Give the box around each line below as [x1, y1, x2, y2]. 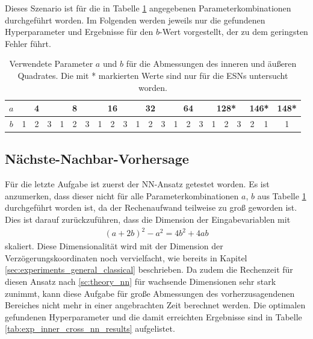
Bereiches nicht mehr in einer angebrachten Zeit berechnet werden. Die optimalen [5, 299, 306, 311]
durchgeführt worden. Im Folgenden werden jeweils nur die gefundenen [5, 13, 265, 26]
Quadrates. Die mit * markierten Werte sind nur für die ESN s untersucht [17, 69, 288, 81]
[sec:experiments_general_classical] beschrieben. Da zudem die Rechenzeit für [5, 263, 293, 276]
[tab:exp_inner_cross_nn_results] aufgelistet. [5, 322, 175, 335]
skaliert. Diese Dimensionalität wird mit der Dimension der [5, 240, 223, 252]
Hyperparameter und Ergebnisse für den [5, 25, 153, 38]
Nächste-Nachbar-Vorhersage [5, 149, 189, 168]
